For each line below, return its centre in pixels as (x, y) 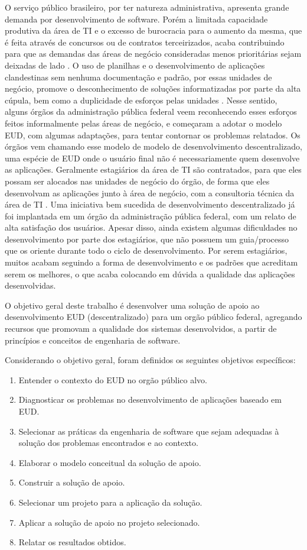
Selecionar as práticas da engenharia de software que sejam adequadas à (149, 431)
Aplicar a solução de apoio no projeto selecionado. (109, 522)
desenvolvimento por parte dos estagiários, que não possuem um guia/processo (147, 239)
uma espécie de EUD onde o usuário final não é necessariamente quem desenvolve (152, 158)
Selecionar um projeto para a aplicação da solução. (110, 502)
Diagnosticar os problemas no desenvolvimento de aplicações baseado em (150, 399)
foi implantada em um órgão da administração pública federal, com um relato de (151, 216)
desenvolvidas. (30, 285)
